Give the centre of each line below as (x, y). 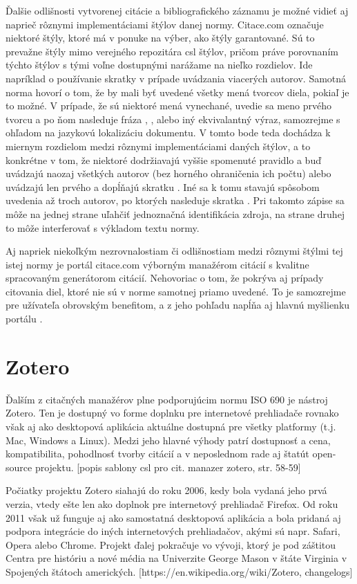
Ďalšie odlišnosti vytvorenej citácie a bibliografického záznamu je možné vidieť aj (177, 10)
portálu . (24, 319)
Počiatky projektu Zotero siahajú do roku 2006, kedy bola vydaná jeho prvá (166, 490)
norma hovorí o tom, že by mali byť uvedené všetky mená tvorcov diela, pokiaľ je (177, 92)
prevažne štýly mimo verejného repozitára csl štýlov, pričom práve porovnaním (172, 51)
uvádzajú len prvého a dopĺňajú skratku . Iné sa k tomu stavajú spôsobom (163, 186)
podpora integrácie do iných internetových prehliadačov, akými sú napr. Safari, (173, 531)
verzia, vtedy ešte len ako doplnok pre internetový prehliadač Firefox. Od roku (172, 503)
